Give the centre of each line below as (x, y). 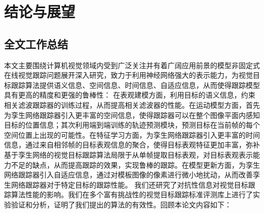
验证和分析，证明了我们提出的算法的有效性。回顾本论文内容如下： (121, 204)
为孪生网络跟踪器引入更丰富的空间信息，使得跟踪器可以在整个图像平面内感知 (132, 115)
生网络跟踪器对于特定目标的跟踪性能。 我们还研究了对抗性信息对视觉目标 (126, 184)
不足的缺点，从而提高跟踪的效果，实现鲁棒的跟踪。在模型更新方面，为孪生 (135, 164)
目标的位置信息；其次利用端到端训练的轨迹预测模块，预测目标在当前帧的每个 (132, 125)
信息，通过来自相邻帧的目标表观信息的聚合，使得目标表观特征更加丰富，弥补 (132, 145)
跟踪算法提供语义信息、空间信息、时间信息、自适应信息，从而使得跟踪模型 (135, 85)
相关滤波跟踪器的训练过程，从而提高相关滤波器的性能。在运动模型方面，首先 (132, 104)
